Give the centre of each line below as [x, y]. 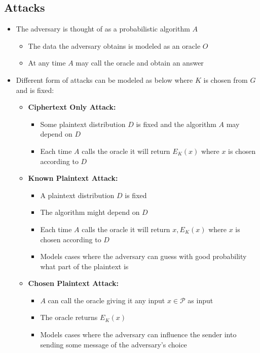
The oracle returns [69, 317]
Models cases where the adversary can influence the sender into [138, 334]
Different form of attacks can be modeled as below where [104, 79]
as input [200, 300]
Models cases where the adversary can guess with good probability [143, 256]
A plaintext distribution [77, 195]
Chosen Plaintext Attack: [73, 283]
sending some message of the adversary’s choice [114, 344]
